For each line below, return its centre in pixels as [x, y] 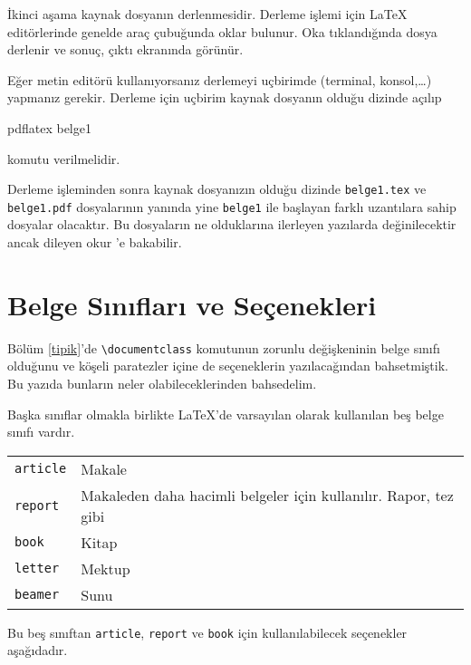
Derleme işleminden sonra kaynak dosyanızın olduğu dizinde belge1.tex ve [217, 189]
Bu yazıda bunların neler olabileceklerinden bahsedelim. [162, 384]
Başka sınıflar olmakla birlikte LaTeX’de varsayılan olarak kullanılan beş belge [226, 414]
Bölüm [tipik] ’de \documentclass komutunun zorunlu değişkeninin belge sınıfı [224, 347]
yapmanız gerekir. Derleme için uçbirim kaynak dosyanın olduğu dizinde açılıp [225, 97]
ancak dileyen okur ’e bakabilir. [95, 242]
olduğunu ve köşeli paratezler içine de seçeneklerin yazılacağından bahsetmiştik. [228, 366]
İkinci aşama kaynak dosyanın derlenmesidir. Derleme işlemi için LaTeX [207, 14]
